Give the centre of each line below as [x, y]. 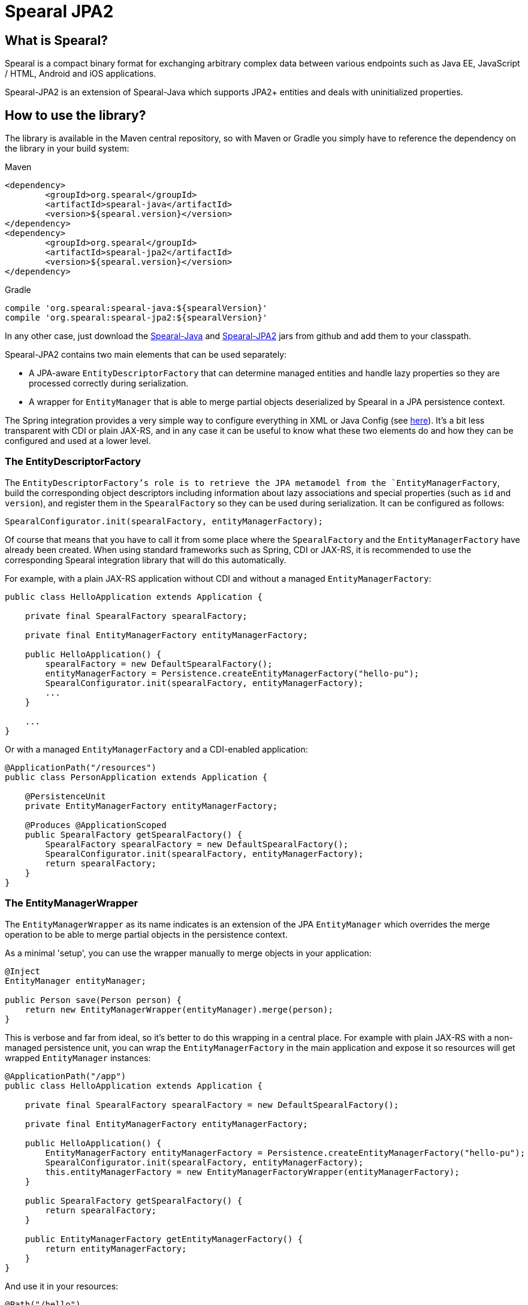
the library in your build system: [67, 149]
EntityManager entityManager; [76, 981]
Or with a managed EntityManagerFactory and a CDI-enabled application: [156, 749]
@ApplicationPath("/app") [66, 1076]
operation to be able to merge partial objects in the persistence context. [146, 934]
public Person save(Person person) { [93, 1000]
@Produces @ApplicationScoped [96, 825]
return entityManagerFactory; [116, 1248]
